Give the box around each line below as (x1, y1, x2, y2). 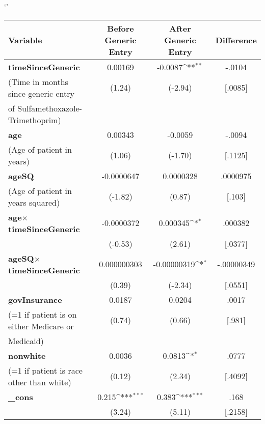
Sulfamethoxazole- (17, 102, 82, 114)
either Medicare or (8, 320, 74, 332)
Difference (215, 34, 257, 46)
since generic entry (8, 87, 74, 99)
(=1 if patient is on (8, 308, 77, 320)
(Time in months (8, 75, 68, 88)
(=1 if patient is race (8, 364, 83, 376)
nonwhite (8, 349, 46, 361)
